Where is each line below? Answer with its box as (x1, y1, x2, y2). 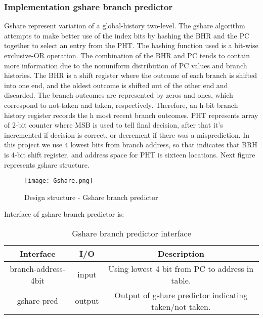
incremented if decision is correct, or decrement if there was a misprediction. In (4, 129, 250, 140)
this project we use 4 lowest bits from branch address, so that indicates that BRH (4, 139, 257, 150)
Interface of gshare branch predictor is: (4, 209, 124, 219)
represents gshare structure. (4, 159, 90, 170)
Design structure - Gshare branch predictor (24, 191, 158, 202)
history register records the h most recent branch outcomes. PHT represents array (4, 109, 258, 120)
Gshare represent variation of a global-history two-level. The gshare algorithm (4, 20, 245, 31)
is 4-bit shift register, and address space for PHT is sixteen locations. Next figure (4, 149, 255, 159)
